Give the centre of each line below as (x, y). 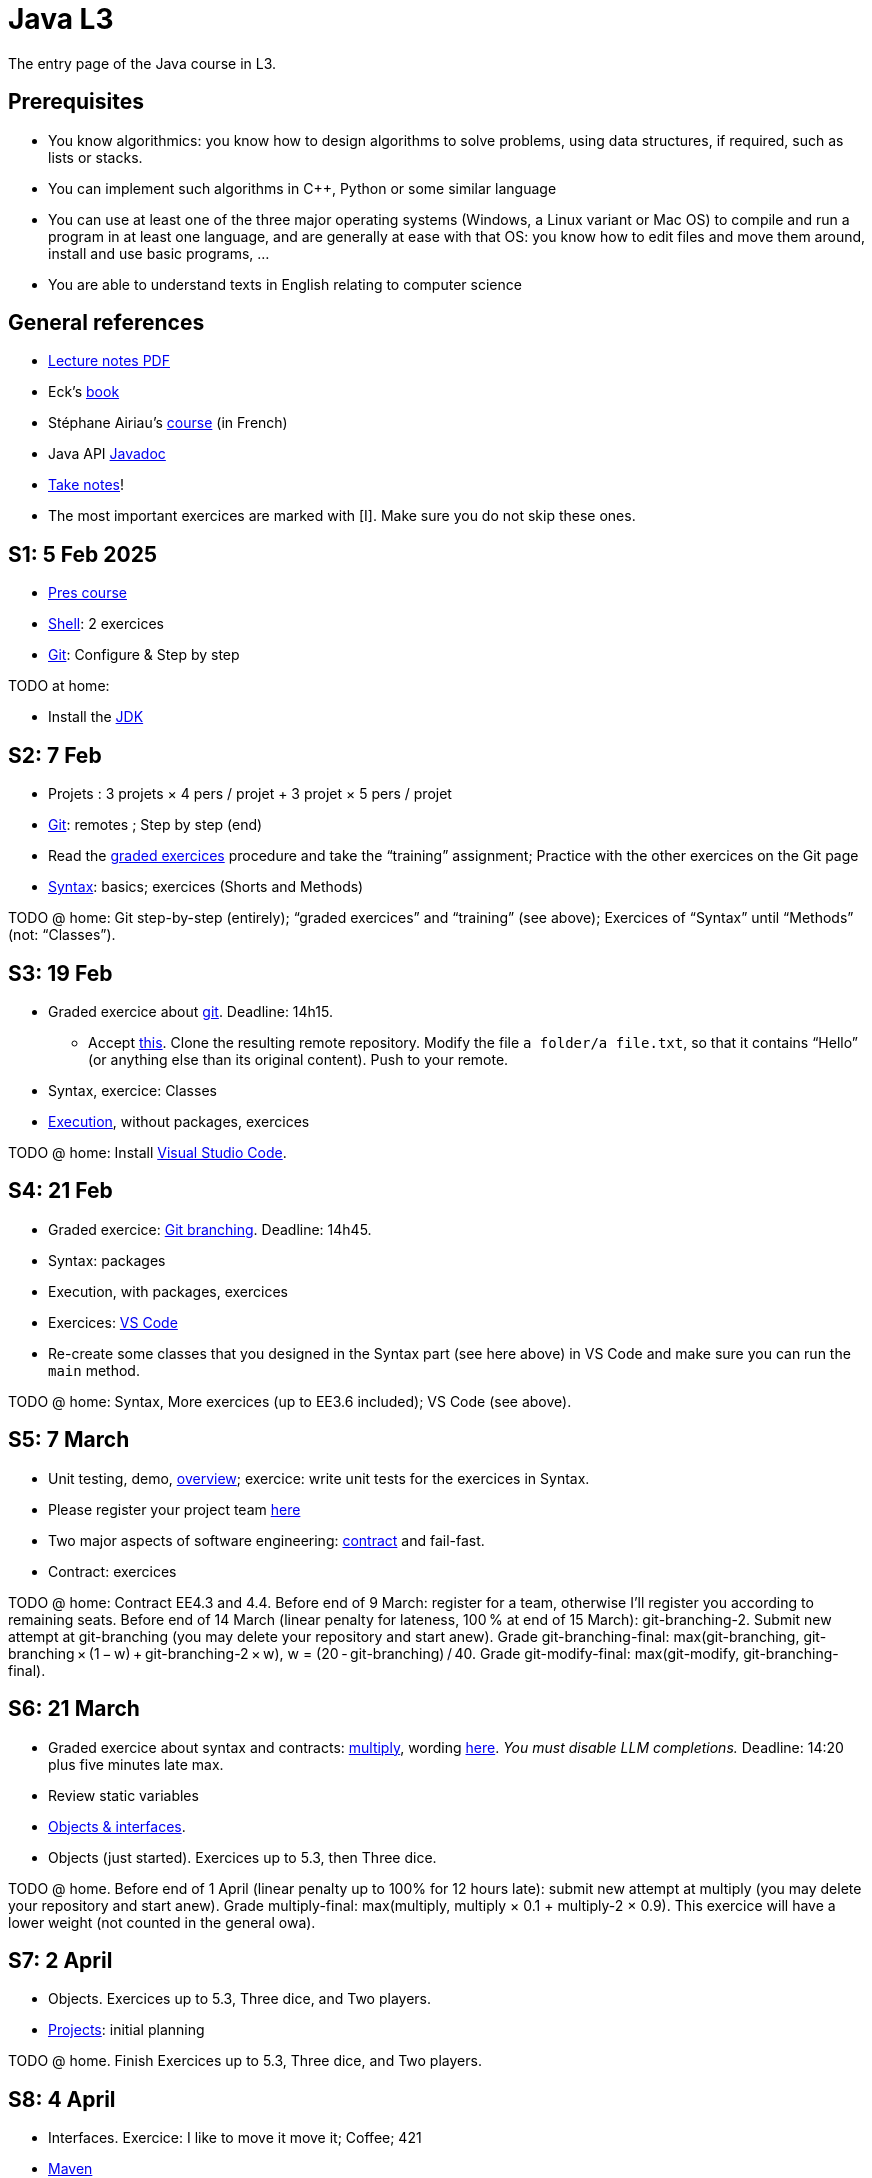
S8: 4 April (62, 2099)
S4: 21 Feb (60, 1191)
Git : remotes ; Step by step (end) (155, 825)
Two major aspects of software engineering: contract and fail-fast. (266, 1540)
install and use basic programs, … (159, 253)
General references (106, 323)
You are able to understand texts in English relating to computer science (285, 284)
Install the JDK (96, 717)
